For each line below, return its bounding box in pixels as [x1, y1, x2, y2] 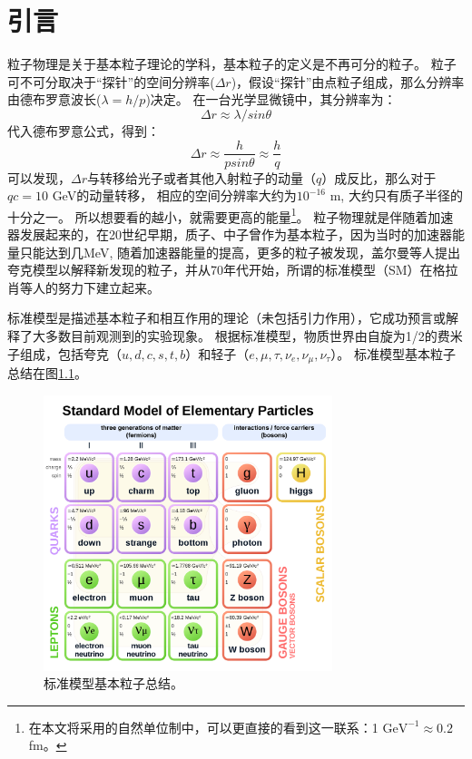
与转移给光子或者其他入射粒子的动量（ [87, 168, 316, 187]
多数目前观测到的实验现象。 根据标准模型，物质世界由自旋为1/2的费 [44, 326, 450, 345]
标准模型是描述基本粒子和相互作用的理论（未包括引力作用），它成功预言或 [7, 308, 446, 327]
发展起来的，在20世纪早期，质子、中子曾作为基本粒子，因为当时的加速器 [19, 225, 452, 243]
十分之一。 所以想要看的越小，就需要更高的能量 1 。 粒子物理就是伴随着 [7, 204, 428, 226]
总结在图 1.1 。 [7, 364, 87, 383]
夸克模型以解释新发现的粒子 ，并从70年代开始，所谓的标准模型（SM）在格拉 [7, 260, 458, 279]
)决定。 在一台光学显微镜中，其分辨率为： [145, 90, 397, 109]
